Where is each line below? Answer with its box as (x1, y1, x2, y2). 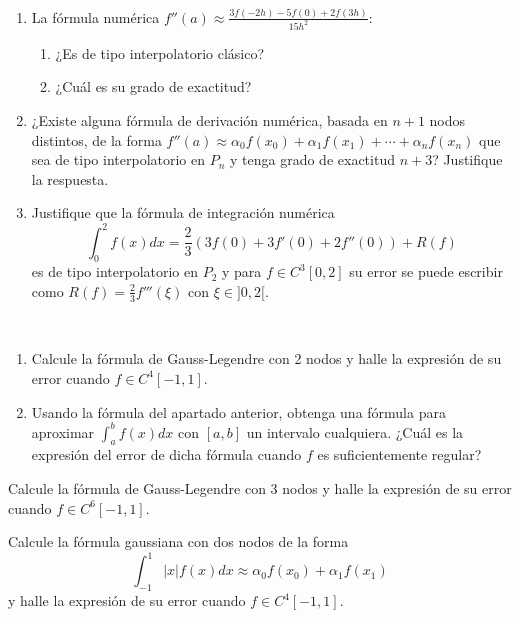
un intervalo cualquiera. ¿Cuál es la (246, 421, 464, 442)
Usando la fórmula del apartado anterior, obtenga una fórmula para (31, 401, 446, 422)
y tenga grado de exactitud (230, 149, 395, 170)
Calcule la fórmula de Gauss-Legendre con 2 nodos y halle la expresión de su (31, 348, 502, 369)
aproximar (31, 421, 95, 442)
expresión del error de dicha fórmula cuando (31, 444, 302, 465)
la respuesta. (31, 168, 109, 189)
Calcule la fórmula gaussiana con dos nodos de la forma (8, 531, 349, 552)
